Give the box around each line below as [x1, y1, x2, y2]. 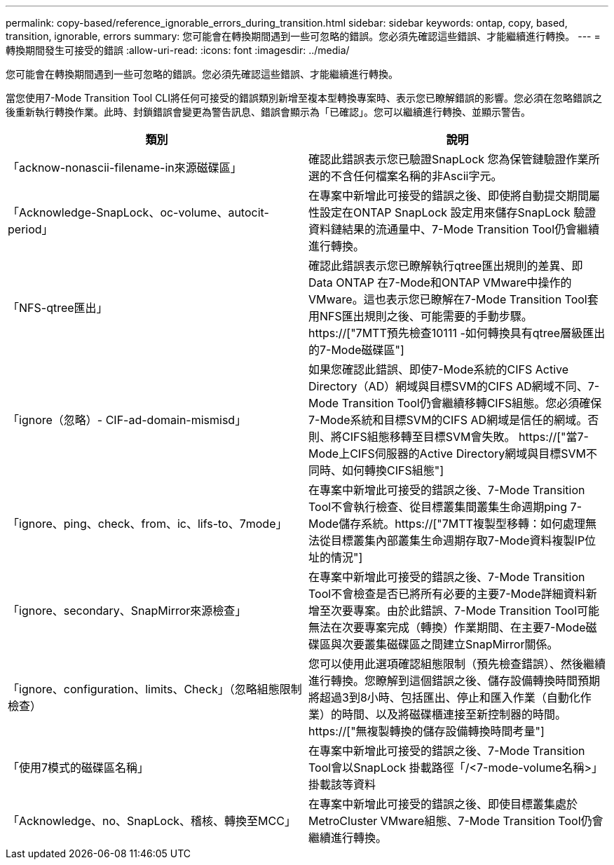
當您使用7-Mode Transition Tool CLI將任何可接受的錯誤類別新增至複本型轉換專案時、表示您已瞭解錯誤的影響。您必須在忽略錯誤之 [6, 92, 603, 104]
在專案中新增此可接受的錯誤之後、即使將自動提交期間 [308, 189, 589, 203]
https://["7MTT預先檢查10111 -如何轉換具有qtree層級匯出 [308, 326, 606, 340]
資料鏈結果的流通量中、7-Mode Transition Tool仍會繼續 [308, 222, 600, 236]
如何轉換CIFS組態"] [342, 463, 444, 477]
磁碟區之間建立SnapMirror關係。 [387, 637, 559, 651]
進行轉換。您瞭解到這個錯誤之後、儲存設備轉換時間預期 [308, 674, 601, 688]
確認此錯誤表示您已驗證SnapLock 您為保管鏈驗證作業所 [308, 152, 600, 166]
